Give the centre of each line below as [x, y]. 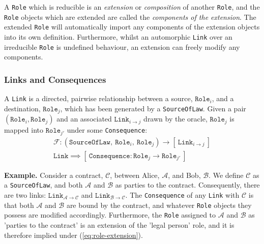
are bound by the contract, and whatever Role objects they [159, 205]
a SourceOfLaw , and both [43, 185]
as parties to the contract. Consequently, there [187, 185]
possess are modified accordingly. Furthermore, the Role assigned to [110, 215]
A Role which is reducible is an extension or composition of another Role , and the [132, 7]
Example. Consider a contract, [54, 175]
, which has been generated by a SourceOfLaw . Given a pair [153, 108]
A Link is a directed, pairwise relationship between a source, [98, 98]
